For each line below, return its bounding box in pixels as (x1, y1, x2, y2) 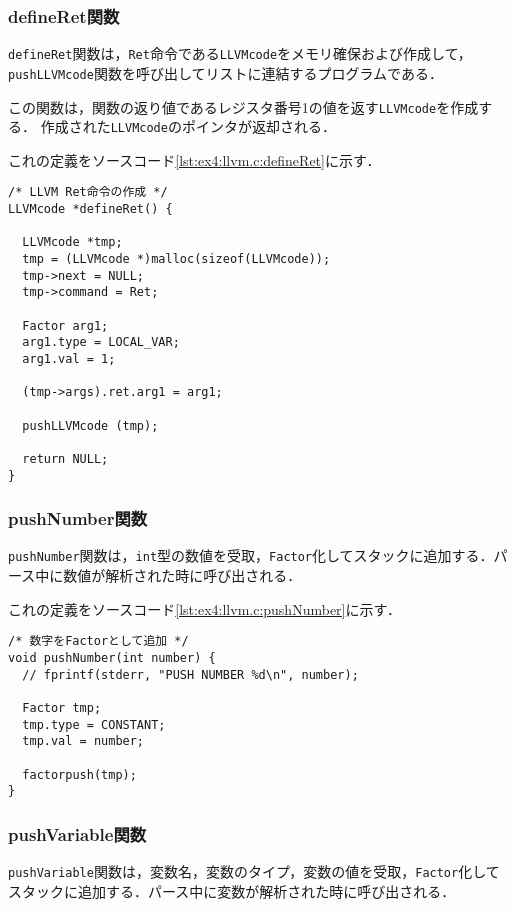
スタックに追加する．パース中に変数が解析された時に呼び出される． (8, 880, 456, 901)
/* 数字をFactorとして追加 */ (8, 634, 189, 649)
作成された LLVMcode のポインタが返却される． (40, 116, 336, 137)
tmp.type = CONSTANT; (22, 717, 166, 732)
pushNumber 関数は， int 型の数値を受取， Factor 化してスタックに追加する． (8, 545, 494, 566)
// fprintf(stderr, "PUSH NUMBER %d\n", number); (22, 667, 359, 682)
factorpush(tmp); (22, 767, 137, 782)
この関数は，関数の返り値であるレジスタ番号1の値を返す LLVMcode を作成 (8, 96, 479, 117)
